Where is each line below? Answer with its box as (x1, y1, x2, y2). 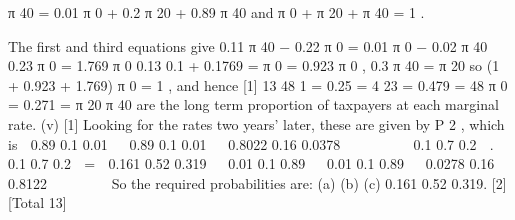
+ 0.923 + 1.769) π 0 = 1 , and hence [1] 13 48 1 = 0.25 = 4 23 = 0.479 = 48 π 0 (8, 74, 508, 95)
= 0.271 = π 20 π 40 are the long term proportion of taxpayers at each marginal (8, 94, 499, 115)
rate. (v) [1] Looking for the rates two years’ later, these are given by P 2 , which (8, 113, 505, 134)
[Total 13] (8, 192, 67, 213)
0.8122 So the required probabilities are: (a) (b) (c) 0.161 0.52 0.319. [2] (8, 172, 507, 193)
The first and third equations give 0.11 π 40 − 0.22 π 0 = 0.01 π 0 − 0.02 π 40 (8, 35, 488, 56)
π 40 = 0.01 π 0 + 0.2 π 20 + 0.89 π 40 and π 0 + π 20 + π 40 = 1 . (8, 2, 425, 22)
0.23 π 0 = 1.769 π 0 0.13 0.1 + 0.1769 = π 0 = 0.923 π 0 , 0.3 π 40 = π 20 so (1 (8, 55, 500, 76)
